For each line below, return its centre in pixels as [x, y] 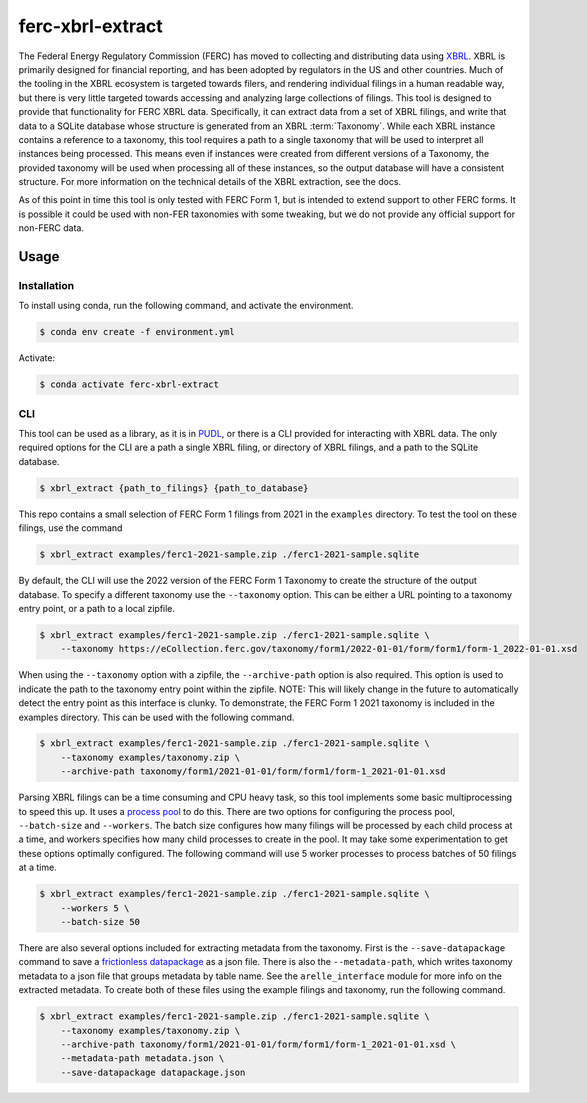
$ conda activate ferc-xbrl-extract [129, 384]
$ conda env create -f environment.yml [137, 332]
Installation [46, 286]
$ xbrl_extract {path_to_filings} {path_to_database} [174, 488]
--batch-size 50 [100, 921]
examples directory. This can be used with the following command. [156, 717]
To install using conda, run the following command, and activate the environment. [186, 306]
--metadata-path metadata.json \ [142, 1058]
